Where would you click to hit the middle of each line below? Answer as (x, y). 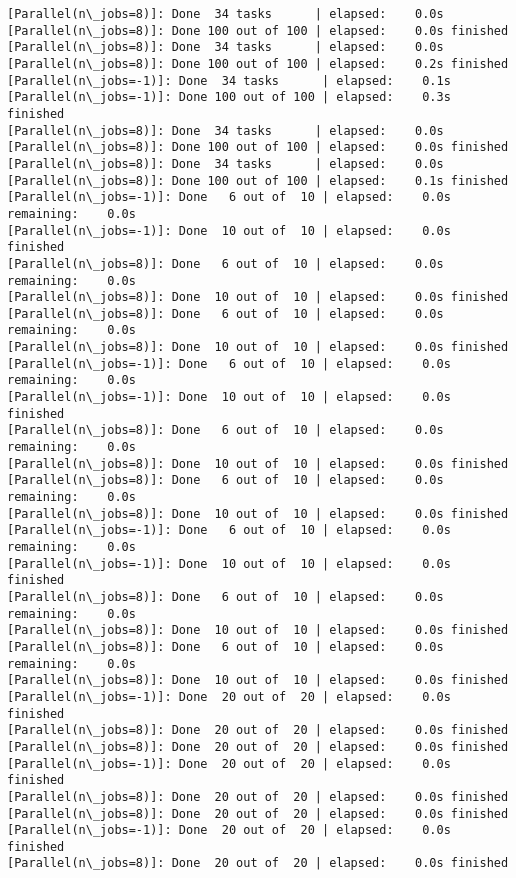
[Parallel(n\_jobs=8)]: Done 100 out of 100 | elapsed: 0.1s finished (258, 180)
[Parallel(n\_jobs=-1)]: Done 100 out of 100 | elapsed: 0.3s (229, 97)
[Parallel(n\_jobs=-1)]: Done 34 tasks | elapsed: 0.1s (229, 80)
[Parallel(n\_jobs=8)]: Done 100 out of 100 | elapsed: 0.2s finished (258, 63)
